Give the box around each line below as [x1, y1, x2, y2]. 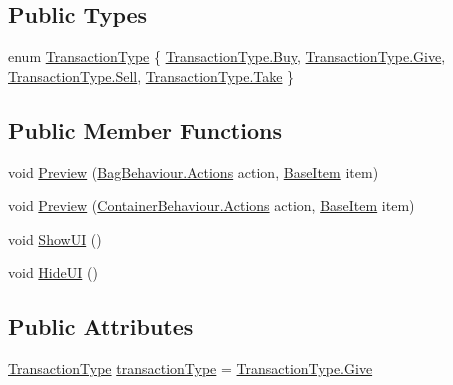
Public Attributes [8, 311, 194, 342]
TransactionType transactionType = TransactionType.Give [8, 358, 373, 379]
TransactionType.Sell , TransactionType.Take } [8, 65, 295, 86]
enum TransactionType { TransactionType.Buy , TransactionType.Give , [8, 46, 446, 67]
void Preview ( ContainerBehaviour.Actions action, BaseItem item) [8, 195, 415, 216]
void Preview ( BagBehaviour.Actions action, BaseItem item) [8, 161, 379, 182]
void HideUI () [8, 262, 98, 283]
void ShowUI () [8, 228, 102, 249]
